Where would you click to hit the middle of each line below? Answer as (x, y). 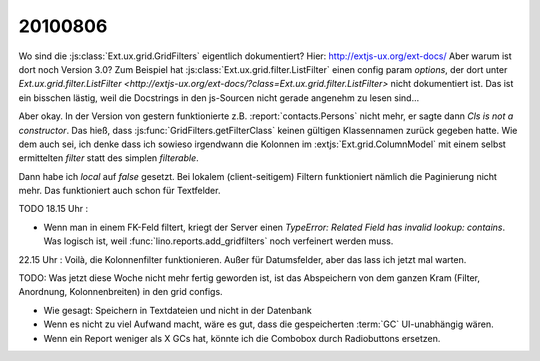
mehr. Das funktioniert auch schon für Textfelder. (119, 191)
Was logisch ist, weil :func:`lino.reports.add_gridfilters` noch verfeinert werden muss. (218, 241)
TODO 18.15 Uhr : (53, 209)
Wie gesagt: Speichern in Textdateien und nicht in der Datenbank (177, 310)
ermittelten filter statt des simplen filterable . (108, 158)
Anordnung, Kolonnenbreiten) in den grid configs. (121, 292)
